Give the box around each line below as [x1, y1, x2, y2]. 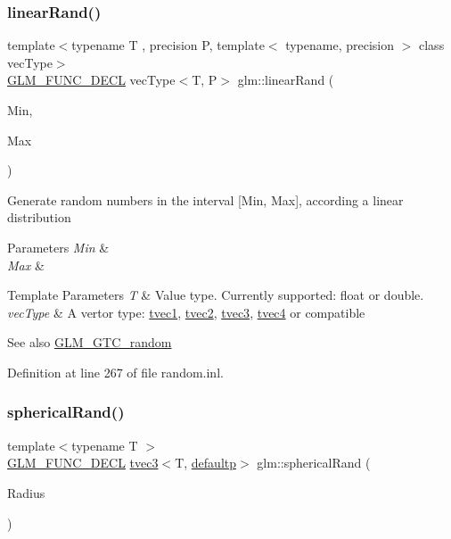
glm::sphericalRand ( [257, 453, 371, 472]
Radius [7, 483, 45, 502]
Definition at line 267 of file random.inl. [7, 362, 224, 381]
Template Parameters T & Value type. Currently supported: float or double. [7, 286, 424, 304]
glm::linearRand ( [237, 70, 334, 89]
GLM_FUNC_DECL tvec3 [7, 453, 159, 472]
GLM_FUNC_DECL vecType [7, 70, 176, 89]
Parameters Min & [7, 237, 110, 256]
